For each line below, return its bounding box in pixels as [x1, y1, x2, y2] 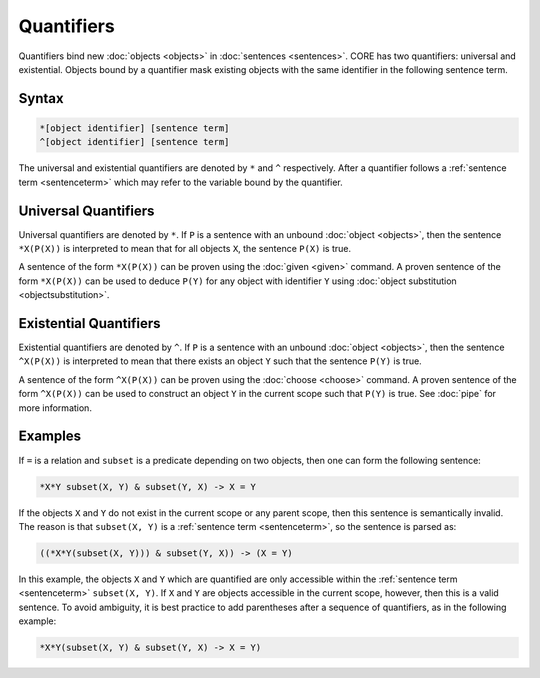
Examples [18, 428, 82, 445]
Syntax [18, 90, 64, 107]
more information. [18, 401, 92, 414]
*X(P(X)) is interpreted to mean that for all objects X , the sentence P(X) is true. [18, 243, 352, 254]
